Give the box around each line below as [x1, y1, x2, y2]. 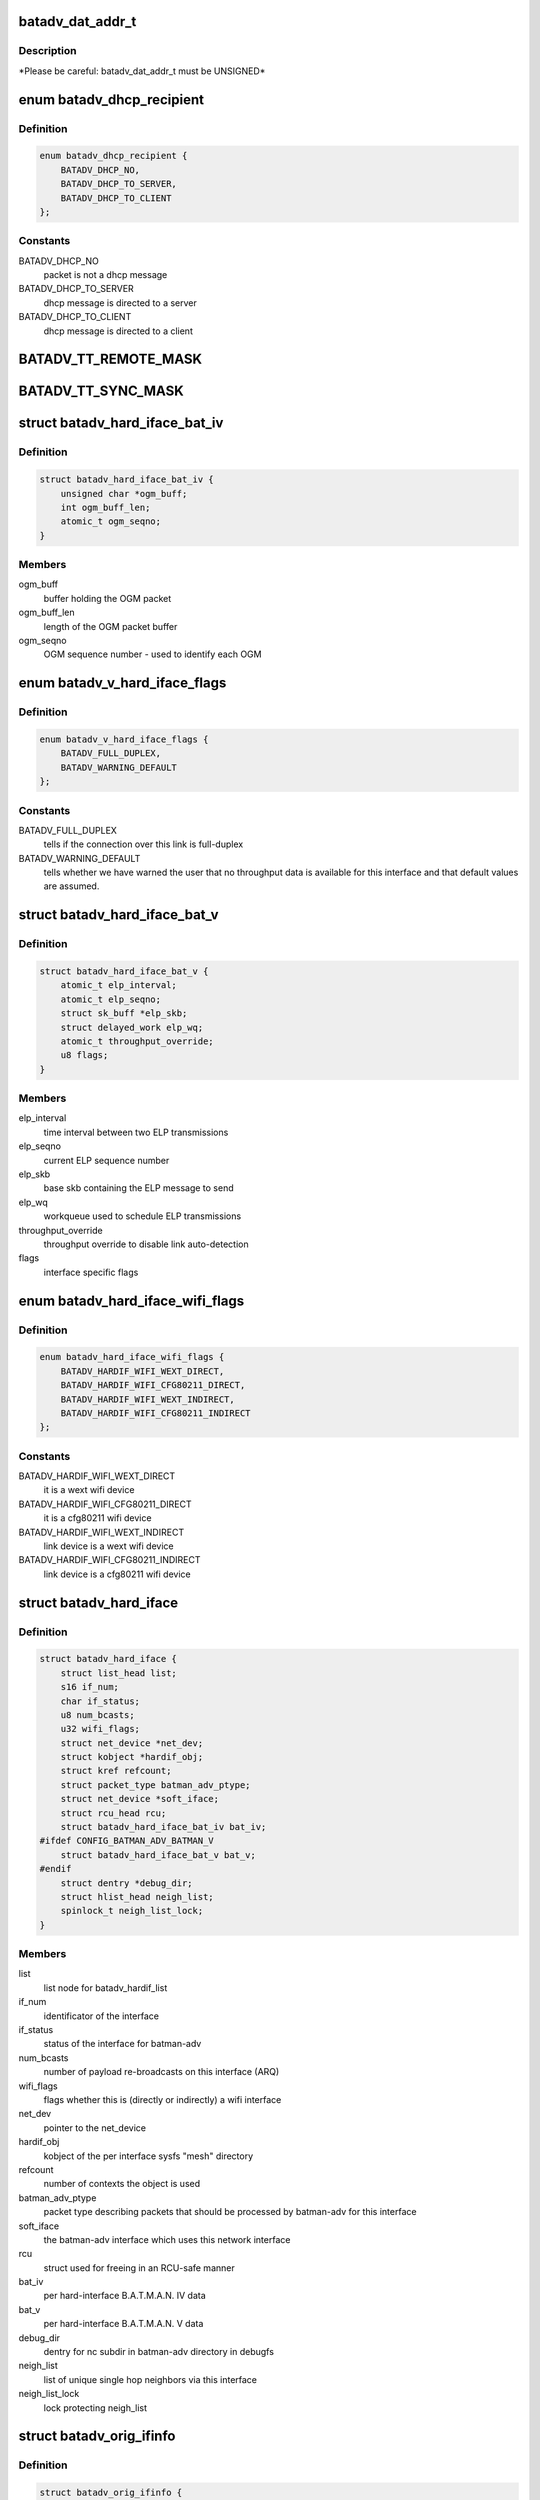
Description [18, 44, 77, 58]
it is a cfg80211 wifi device [43, 1512, 152, 1524]
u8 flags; [60, 1050, 109, 1061]
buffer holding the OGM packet [43, 592, 172, 604]
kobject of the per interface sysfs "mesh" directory [43, 2150, 254, 2162]
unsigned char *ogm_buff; [60, 488, 188, 499]
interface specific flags [43, 1266, 139, 1278]
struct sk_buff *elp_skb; [60, 1008, 188, 1019]
